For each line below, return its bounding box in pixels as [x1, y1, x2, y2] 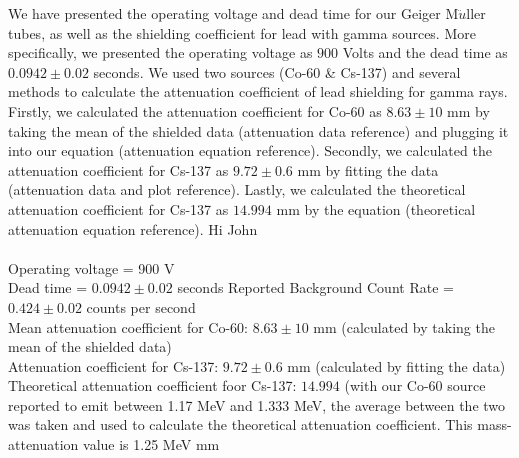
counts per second [86, 296, 196, 317]
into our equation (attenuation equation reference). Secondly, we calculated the [8, 140, 492, 161]
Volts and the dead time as [342, 42, 508, 63]
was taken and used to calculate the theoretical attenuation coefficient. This [8, 414, 473, 435]
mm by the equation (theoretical [276, 198, 476, 219]
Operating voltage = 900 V [8, 257, 175, 278]
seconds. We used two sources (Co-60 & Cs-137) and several [93, 61, 461, 82]
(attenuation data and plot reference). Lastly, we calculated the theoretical [8, 179, 466, 200]
